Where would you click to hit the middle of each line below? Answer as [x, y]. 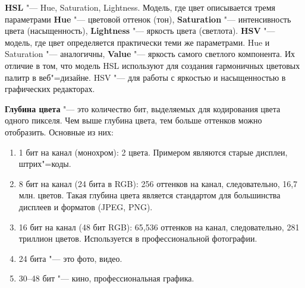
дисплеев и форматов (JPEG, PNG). [86, 206]
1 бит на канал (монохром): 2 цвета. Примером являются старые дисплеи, [153, 152]
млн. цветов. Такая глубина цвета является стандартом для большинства [150, 195]
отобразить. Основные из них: [59, 132]
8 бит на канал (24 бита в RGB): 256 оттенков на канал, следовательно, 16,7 [158, 183]
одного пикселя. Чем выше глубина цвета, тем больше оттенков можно [133, 120]
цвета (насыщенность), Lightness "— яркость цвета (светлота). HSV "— [140, 31]
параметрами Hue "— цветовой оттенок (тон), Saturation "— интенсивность [148, 19]
